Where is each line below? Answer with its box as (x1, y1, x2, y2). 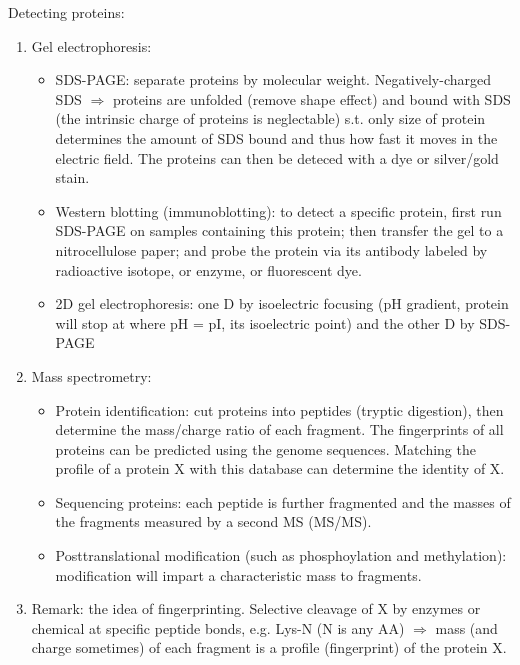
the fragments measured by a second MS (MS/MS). (55, 511, 372, 532)
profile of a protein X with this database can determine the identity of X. (55, 458, 505, 479)
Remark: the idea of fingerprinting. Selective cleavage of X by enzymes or (31, 598, 481, 619)
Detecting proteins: (8, 2, 125, 22)
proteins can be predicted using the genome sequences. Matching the (55, 438, 476, 459)
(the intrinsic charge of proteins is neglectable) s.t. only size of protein (55, 108, 486, 129)
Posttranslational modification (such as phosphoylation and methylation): (55, 545, 507, 566)
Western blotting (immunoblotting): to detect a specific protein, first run (55, 200, 502, 221)
